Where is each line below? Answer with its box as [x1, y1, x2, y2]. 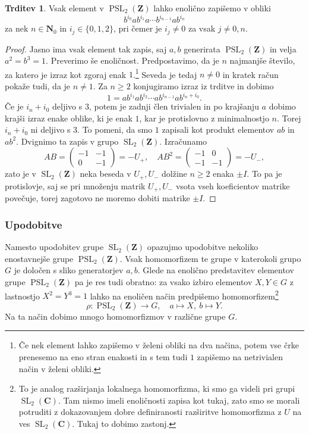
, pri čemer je [113, 22, 162, 35]
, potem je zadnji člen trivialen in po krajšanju [89, 100, 259, 113]
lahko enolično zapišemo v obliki [153, 2, 271, 14]
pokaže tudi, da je [5, 79, 71, 92]
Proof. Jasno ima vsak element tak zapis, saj [5, 42, 167, 55]
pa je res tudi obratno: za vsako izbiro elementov [74, 275, 253, 288]
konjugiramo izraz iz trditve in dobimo [133, 79, 274, 92]
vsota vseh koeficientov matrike [175, 179, 290, 192]
